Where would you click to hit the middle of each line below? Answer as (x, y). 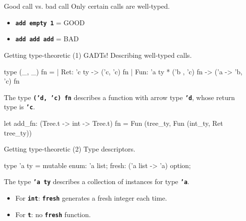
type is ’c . (19, 107)
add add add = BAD (47, 39)
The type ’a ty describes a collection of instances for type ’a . (97, 181)
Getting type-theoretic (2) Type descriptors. (70, 149)
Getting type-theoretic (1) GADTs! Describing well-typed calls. (98, 55)
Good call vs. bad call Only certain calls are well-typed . (87, 6)
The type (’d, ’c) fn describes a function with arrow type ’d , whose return (120, 97)
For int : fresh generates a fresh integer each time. (91, 198)
